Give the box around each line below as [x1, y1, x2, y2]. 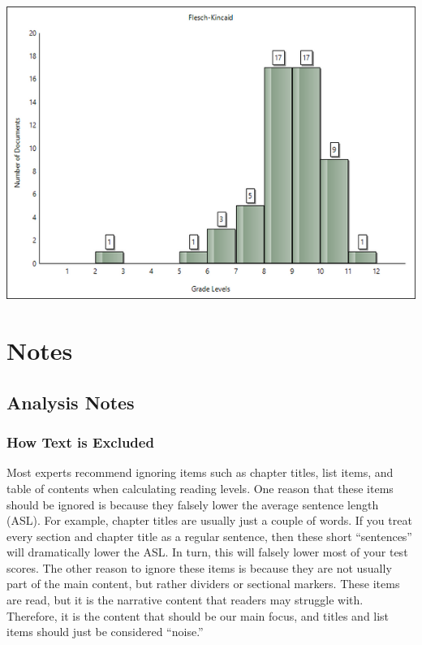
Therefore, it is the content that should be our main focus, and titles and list [6, 607, 390, 624]
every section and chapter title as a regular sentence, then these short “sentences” [6, 527, 412, 544]
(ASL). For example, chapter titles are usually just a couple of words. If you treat [6, 512, 412, 529]
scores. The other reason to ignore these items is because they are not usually [6, 559, 392, 576]
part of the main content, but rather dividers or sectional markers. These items [6, 575, 400, 592]
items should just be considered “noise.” [6, 623, 204, 640]
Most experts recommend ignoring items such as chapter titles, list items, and [6, 464, 394, 481]
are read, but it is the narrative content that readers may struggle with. [6, 591, 364, 608]
